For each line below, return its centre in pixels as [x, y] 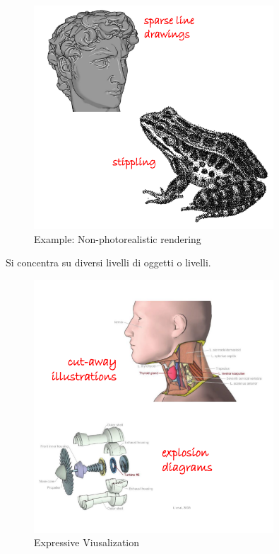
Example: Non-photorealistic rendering [118, 238]
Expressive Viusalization [87, 542]
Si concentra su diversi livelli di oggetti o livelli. [108, 262]
